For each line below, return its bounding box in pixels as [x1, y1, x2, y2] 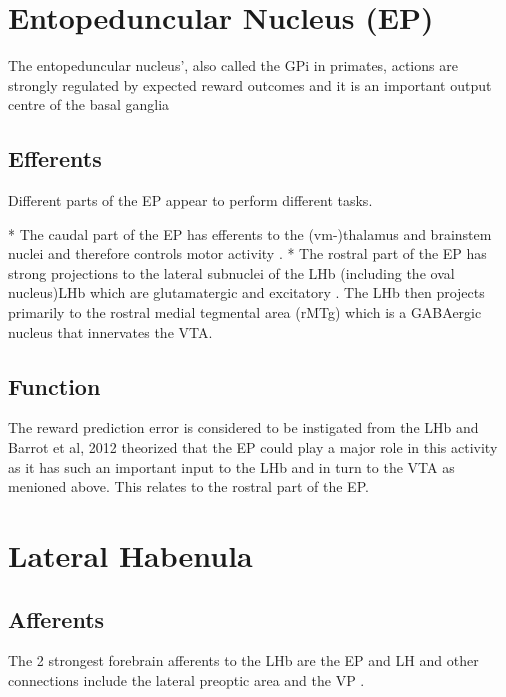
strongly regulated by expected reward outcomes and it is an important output [8, 74, 492, 95]
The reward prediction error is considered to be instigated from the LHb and [8, 417, 479, 438]
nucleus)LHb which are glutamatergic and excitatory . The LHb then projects [8, 282, 485, 303]
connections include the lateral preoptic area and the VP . [8, 670, 365, 691]
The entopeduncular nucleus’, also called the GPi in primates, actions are [8, 55, 458, 76]
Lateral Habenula [8, 535, 253, 576]
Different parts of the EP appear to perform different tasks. [8, 190, 373, 211]
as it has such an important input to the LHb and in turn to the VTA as [8, 456, 455, 477]
